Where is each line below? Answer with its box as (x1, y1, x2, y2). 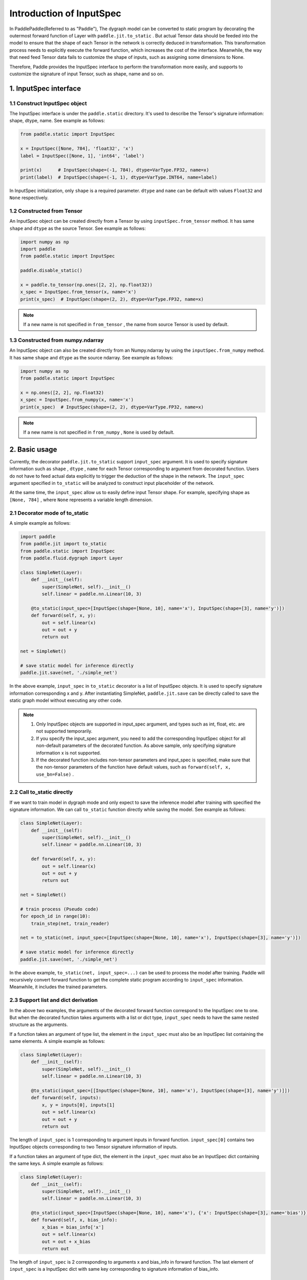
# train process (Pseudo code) (20, 906, 99, 912)
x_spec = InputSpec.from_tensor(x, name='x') (20, 289, 137, 295)
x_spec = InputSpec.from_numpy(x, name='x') (20, 397, 134, 403)
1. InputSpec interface (9, 84, 81, 93)
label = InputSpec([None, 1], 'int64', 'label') (20, 153, 145, 159)
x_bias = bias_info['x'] (41, 1224, 104, 1230)
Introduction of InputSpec (9, 8, 121, 19)
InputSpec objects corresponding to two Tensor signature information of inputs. (9, 1144, 178, 1150)
